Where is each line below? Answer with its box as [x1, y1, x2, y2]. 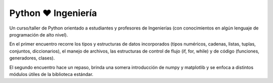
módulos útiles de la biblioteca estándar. [9, 71, 94, 77]
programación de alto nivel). [9, 31, 68, 37]
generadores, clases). [9, 55, 55, 61]
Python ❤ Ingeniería [9, 7, 97, 18]
